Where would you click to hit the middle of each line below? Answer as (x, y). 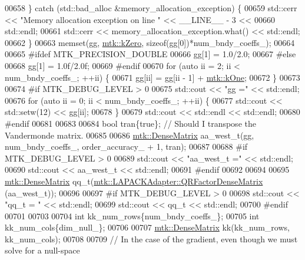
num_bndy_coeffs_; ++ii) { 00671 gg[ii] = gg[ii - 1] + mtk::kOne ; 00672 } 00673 (152, 77)
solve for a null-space (42, 250)
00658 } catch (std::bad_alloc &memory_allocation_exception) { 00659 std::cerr (151, 8)
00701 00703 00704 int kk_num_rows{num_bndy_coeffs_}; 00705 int (132, 215)
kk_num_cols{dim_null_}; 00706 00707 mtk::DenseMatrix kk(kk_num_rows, (147, 227)
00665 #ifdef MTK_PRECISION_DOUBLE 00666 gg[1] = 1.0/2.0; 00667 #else (150, 54)
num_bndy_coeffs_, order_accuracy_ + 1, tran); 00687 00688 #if (126, 147)
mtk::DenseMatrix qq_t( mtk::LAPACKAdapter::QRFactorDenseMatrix (134, 181)
